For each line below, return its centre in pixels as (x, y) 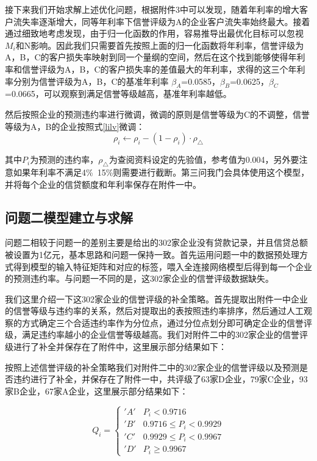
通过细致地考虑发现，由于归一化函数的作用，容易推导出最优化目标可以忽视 (154, 33)
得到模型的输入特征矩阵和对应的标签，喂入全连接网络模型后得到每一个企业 (162, 266)
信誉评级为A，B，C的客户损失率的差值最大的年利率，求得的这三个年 (159, 69)
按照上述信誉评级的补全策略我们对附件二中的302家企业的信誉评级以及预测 (152, 367)
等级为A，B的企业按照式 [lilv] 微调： (75, 126)
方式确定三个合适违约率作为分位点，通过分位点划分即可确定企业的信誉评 (167, 322)
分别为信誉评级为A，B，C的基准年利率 (91, 81)
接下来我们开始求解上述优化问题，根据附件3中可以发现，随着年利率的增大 (152, 9)
